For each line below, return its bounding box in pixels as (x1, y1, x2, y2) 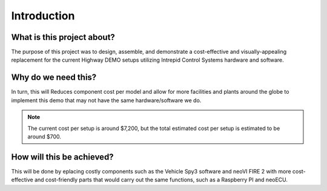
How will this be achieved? (11, 152, 114, 162)
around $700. (27, 133, 62, 140)
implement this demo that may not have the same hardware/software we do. (11, 97, 202, 104)
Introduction (11, 9, 75, 22)
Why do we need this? (11, 73, 97, 83)
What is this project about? (11, 32, 115, 42)
